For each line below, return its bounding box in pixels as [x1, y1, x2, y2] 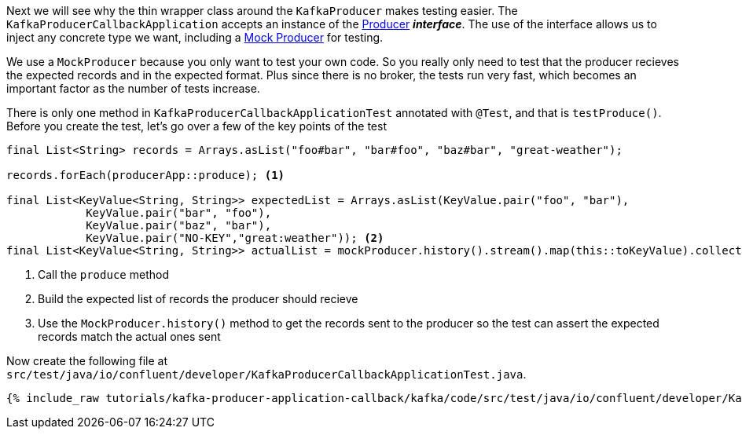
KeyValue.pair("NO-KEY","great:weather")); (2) [86, 232, 384, 244]
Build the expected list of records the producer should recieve [38, 292, 358, 305]
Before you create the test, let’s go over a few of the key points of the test [6, 119, 387, 133]
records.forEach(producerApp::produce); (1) [6, 169, 285, 181]
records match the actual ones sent [38, 330, 221, 343]
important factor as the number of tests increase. [6, 82, 260, 95]
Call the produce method [38, 268, 169, 281]
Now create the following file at [6, 354, 168, 367]
